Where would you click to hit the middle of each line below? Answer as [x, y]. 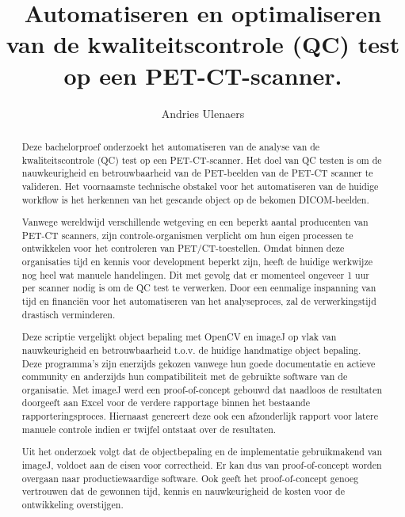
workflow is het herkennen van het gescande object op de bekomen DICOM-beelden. [195, 199]
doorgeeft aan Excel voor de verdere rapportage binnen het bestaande [166, 403]
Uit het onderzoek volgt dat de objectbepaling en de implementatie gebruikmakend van [202, 452]
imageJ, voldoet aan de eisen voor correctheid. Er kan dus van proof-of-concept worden [202, 465]
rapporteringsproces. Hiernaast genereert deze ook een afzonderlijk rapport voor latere [200, 416]
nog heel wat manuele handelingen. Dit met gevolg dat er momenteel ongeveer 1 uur [195, 274]
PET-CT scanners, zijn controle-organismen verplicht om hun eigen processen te [187, 235]
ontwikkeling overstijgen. [73, 504]
